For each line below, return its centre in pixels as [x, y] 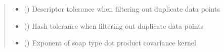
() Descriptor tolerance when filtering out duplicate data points [122, 9]
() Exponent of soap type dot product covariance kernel [110, 43]
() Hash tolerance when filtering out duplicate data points [114, 25]
